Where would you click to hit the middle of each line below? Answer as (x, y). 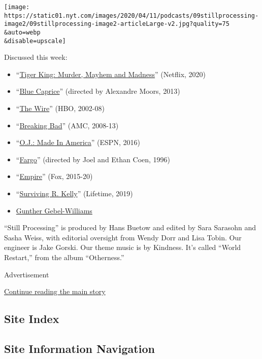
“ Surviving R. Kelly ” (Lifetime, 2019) (74, 193)
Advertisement (27, 274)
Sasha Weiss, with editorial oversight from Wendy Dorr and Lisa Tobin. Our (123, 237)
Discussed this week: (36, 57)
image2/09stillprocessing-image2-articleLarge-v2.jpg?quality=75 (117, 24)
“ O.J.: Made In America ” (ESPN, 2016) (78, 142)
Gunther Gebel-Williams (54, 210)
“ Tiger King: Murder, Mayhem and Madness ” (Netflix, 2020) (111, 74)
